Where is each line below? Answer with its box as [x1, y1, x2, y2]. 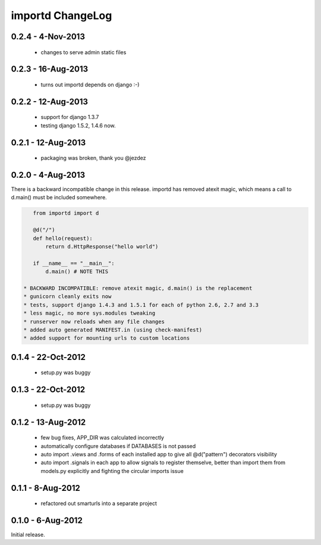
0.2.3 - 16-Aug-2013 [11, 64, 89, 74]
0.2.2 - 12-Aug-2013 [11, 96, 89, 107]
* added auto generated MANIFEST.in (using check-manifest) [23, 326, 203, 333]
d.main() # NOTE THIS [45, 268, 109, 275]
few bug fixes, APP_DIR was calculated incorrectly [40, 434, 165, 441]
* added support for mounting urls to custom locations [23, 335, 190, 342]
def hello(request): [33, 235, 93, 242]
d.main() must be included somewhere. [11, 194, 107, 201]
